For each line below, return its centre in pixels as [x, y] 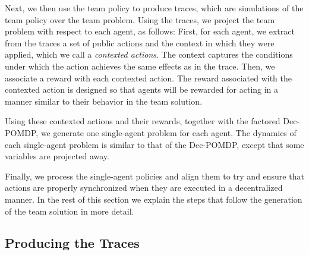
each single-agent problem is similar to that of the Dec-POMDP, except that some [154, 144]
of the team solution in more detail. [70, 211]
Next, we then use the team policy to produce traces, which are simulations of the [154, 8]
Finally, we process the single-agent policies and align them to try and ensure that [154, 176]
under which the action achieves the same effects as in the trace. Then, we [140, 66]
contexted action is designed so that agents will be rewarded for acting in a [142, 89]
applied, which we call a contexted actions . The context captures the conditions [149, 54]
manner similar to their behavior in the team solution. [104, 101]
